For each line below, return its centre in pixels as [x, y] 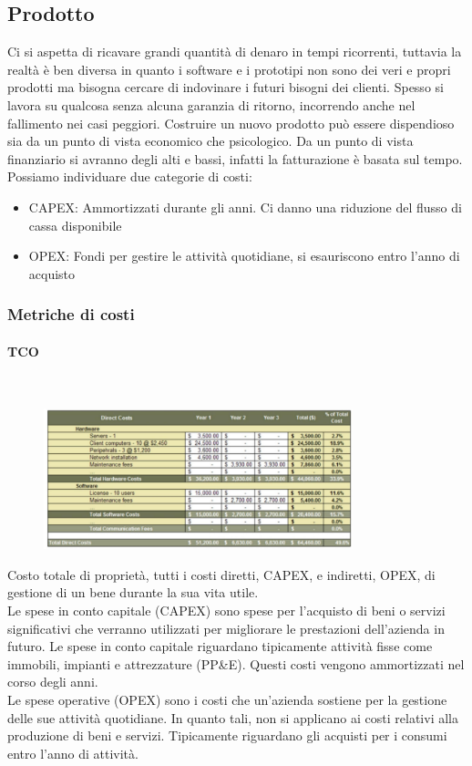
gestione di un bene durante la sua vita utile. [133, 592]
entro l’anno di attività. [73, 753]
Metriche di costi [71, 314]
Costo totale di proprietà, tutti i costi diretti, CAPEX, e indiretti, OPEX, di [221, 574]
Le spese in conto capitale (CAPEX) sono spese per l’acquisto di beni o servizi [226, 610]
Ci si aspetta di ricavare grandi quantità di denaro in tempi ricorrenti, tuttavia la [235, 52]
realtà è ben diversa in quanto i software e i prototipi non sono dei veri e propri [229, 69]
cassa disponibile [75, 225]
